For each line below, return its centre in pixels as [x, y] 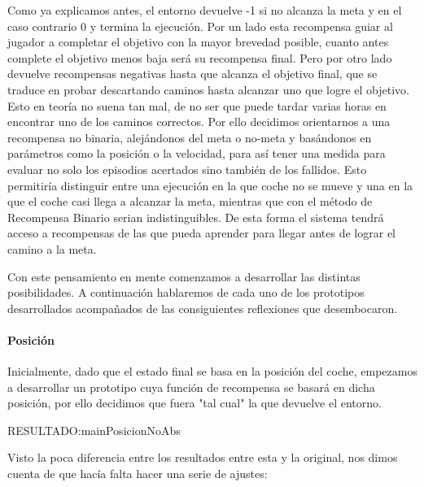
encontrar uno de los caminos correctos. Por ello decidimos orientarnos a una [199, 122]
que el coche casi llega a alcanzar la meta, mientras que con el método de [190, 201]
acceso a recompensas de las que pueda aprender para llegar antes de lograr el [201, 233]
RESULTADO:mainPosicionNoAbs [94, 430]
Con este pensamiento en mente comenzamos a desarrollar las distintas [184, 276]
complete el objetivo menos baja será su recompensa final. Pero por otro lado [200, 57]
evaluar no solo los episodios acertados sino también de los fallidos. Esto [187, 169]
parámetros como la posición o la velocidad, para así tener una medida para [197, 153]
